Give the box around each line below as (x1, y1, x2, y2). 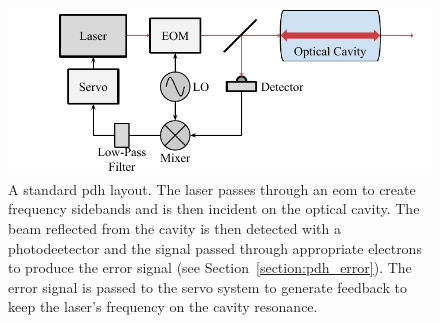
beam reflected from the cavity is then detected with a (8, 218, 342, 238)
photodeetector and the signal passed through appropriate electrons (8, 237, 422, 258)
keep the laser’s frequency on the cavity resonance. (8, 296, 318, 317)
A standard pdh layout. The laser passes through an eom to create (8, 178, 416, 199)
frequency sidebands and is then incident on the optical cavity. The (8, 198, 420, 219)
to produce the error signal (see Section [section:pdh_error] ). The (8, 257, 412, 278)
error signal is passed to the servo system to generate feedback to (8, 276, 407, 297)
